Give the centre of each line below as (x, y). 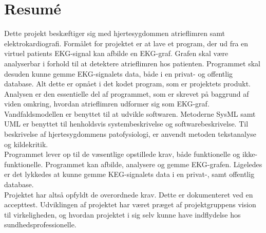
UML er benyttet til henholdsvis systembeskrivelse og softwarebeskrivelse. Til (126, 124)
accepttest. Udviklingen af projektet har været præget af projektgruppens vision (130, 204)
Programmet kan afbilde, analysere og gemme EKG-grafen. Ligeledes (154, 164)
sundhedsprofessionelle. (40, 225)
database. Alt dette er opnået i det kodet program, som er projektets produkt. (127, 84)
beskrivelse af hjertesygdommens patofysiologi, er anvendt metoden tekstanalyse (130, 134)
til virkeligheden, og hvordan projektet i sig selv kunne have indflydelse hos (122, 214)
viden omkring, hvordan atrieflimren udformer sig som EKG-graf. (107, 104)
